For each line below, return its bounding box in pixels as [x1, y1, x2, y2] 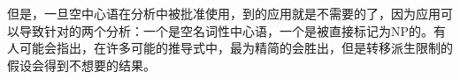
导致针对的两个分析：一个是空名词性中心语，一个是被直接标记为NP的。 [19, 21, 434, 39]
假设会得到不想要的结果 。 [7, 55, 156, 74]
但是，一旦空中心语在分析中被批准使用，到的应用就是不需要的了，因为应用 [7, 4, 441, 22]
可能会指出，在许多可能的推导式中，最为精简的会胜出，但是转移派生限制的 [19, 39, 453, 57]
